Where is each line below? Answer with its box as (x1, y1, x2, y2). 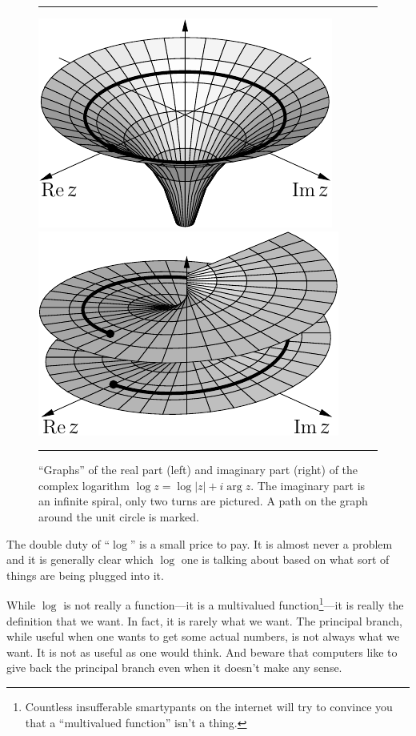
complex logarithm (38, 477, 130, 493)
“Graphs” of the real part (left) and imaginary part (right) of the (38, 461, 358, 478)
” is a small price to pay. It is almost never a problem (130, 535, 393, 552)
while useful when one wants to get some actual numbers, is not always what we (6, 628, 400, 645)
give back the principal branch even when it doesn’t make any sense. (6, 659, 342, 676)
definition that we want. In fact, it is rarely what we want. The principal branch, (6, 612, 402, 629)
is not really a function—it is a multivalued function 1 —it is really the (63, 594, 404, 613)
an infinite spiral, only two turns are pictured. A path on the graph (38, 493, 368, 509)
